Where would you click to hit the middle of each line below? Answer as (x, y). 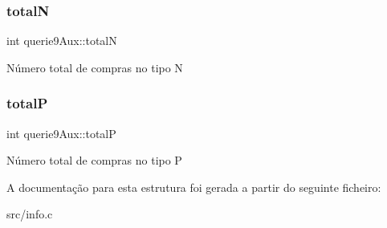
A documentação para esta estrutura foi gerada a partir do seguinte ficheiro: (194, 187)
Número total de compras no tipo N (95, 67)
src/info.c (30, 214)
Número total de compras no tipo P (94, 160)
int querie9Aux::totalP (61, 133)
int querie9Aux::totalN (62, 41)
